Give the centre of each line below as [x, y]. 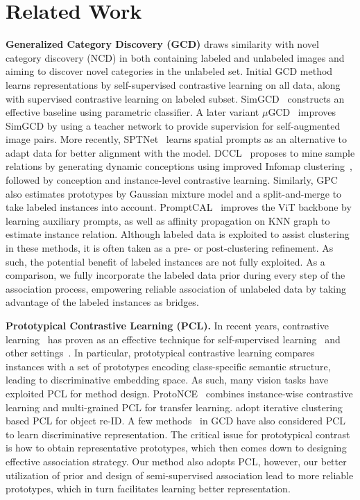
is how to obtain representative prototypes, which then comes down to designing [176, 448]
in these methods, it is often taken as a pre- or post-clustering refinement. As [170, 248]
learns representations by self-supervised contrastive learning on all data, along [173, 84]
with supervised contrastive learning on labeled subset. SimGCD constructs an [175, 98]
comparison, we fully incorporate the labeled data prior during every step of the [175, 275]
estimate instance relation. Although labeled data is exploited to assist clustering [178, 234]
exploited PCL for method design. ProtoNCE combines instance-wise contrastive [179, 393]
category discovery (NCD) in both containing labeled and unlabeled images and [175, 57]
